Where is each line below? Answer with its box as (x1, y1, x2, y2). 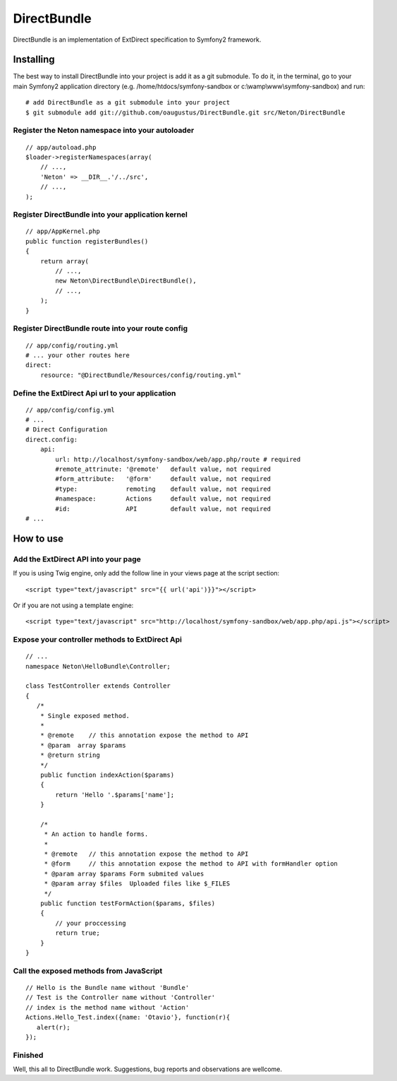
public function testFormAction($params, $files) (39, 900, 215, 907)
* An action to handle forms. (44, 830, 149, 838)
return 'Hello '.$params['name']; (55, 791, 175, 799)
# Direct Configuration (25, 426, 108, 434)
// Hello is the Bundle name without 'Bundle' (25, 984, 190, 991)
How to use (13, 532, 63, 544)
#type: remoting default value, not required (55, 484, 271, 493)
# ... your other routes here (25, 351, 130, 359)
